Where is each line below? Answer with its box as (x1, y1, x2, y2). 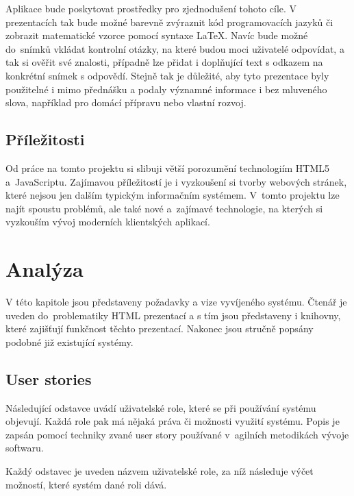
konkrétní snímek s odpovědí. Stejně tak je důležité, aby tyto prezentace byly (5, 68, 329, 82)
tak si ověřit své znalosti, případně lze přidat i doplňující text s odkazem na (5, 55, 323, 69)
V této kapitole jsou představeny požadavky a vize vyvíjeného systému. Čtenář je (5, 295, 347, 309)
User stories (5, 368, 92, 389)
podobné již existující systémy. (5, 334, 134, 349)
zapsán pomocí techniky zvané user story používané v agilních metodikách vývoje (5, 427, 349, 441)
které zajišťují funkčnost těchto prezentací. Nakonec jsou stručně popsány (5, 321, 314, 336)
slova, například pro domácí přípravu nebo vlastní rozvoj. (5, 95, 246, 110)
